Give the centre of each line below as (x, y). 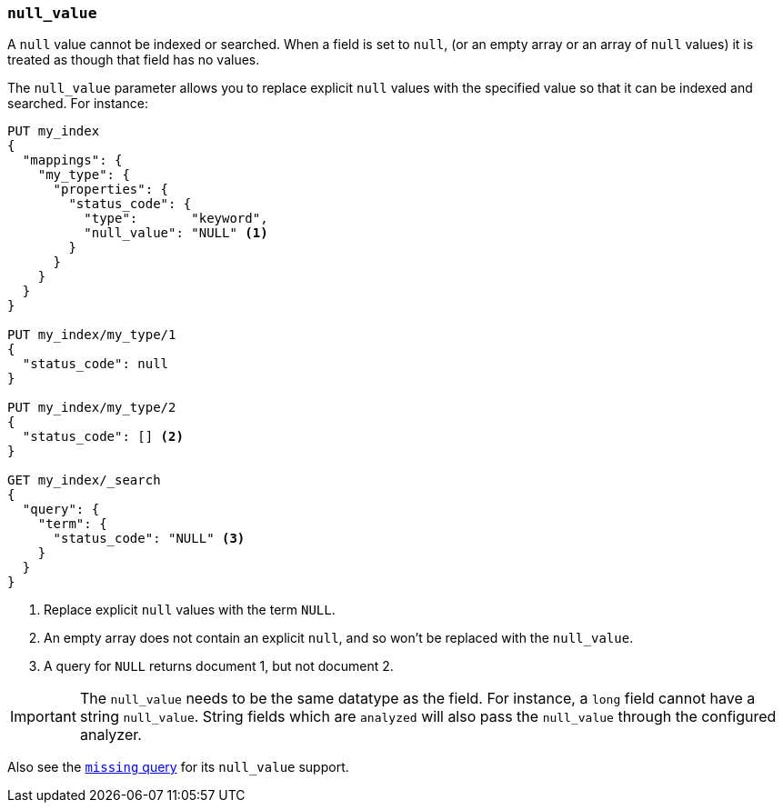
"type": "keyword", (176, 219)
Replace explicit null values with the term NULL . (190, 610)
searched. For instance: (78, 104)
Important (43, 717)
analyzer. (110, 735)
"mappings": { (72, 160)
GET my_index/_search (84, 480)
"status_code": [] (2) (103, 437)
